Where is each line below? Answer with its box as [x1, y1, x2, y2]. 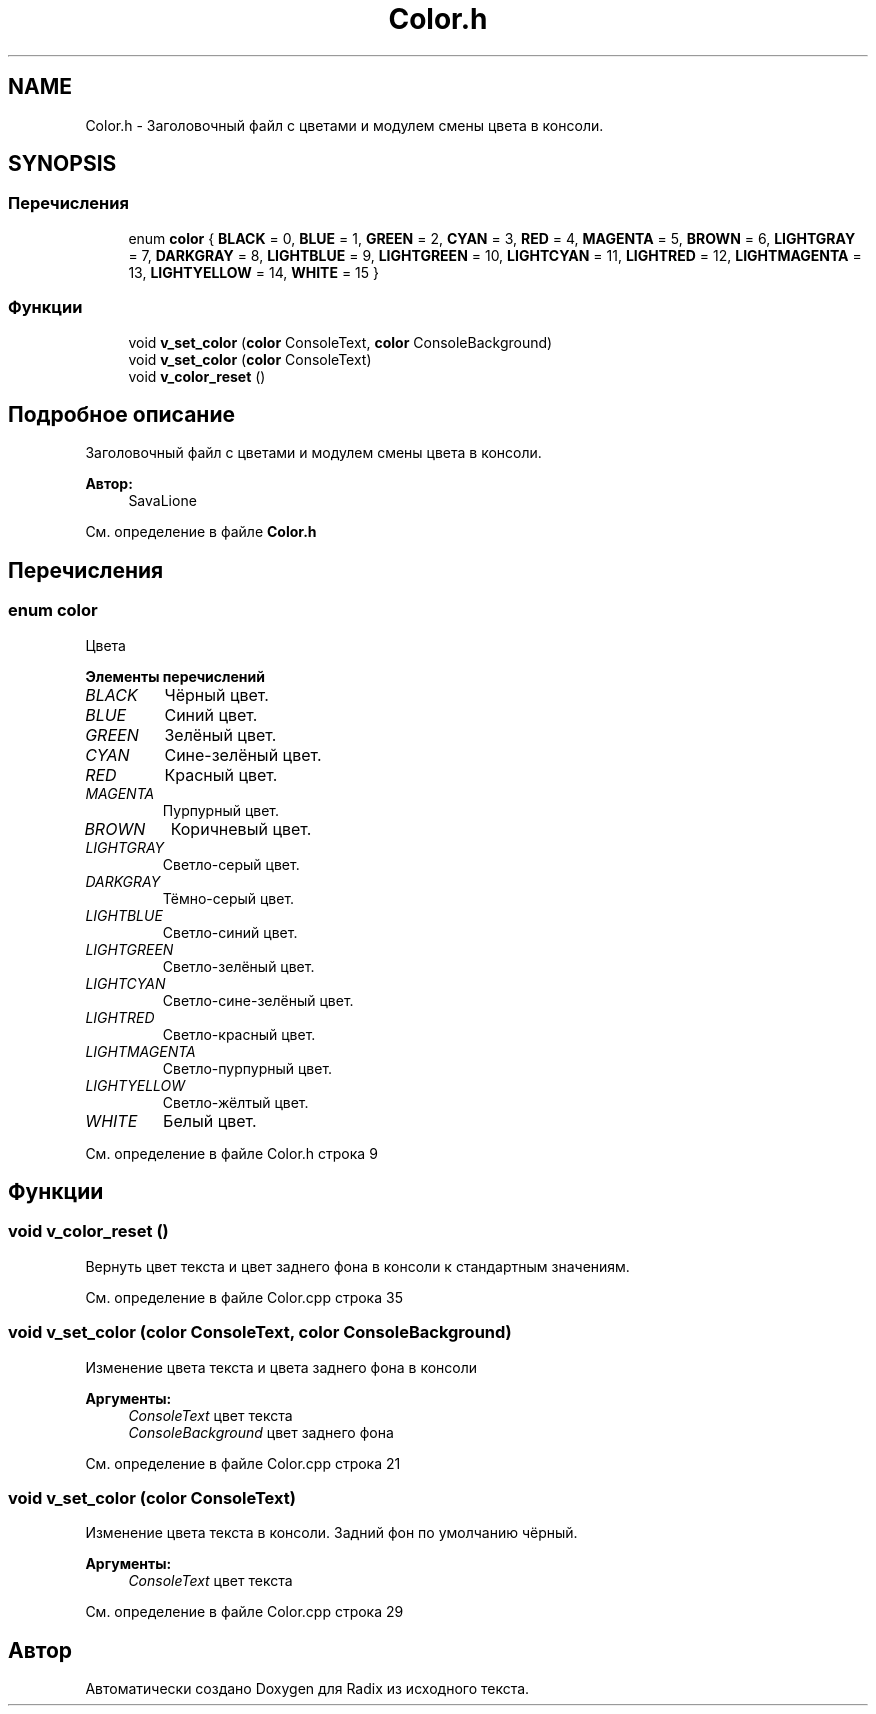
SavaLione [128, 492, 197, 510]
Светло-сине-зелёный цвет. [162, 991, 354, 1009]
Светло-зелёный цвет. [162, 957, 315, 975]
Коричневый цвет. [170, 818, 312, 839]
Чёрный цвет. [164, 684, 269, 705]
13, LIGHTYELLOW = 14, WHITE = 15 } [128, 263, 380, 281]
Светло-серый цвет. [162, 855, 300, 873]
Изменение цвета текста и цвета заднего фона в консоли [85, 1358, 478, 1376]
